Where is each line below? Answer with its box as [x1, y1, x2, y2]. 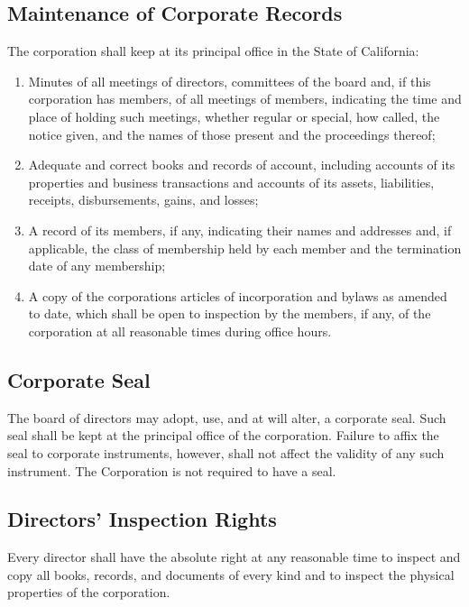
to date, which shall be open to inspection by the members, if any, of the [28, 304, 431, 323]
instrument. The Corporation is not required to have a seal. [7, 461, 336, 480]
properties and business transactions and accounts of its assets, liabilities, [28, 172, 435, 191]
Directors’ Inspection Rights [7, 505, 277, 533]
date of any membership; [28, 256, 166, 275]
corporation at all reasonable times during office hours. [28, 321, 332, 340]
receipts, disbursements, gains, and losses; [28, 190, 259, 209]
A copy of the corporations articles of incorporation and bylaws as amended [28, 286, 447, 305]
